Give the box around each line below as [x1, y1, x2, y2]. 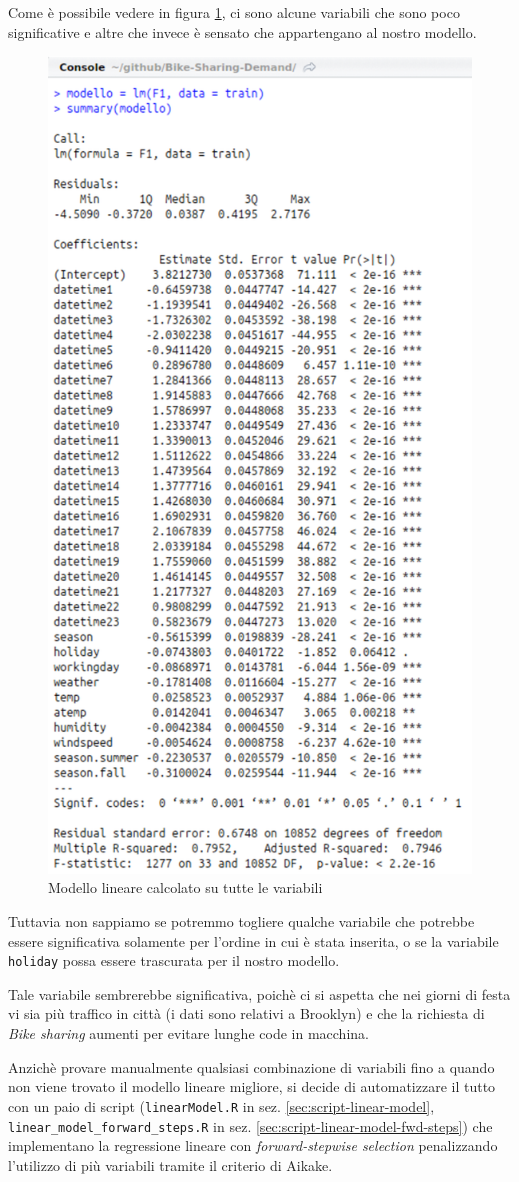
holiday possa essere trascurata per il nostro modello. [8, 950, 340, 971]
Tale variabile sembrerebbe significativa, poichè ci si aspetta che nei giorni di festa [8, 983, 511, 1004]
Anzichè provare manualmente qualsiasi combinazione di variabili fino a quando [8, 1056, 495, 1077]
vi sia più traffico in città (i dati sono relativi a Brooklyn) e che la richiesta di [8, 1003, 485, 1024]
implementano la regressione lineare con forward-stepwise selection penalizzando [8, 1135, 498, 1156]
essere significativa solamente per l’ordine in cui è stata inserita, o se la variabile [8, 930, 499, 951]
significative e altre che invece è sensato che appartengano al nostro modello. [8, 21, 477, 42]
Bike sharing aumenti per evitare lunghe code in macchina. [8, 1023, 369, 1044]
